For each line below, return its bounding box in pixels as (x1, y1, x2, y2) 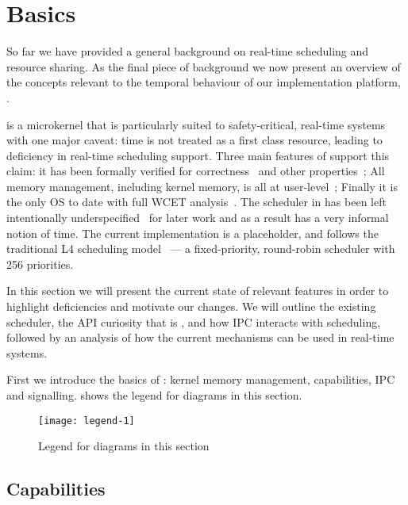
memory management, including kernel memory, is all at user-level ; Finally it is (6, 178, 398, 194)
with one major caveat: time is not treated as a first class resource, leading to (6, 132, 383, 148)
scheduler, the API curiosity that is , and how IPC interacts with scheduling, (6, 313, 381, 330)
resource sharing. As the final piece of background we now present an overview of (6, 58, 401, 75)
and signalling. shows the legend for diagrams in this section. (6, 387, 302, 403)
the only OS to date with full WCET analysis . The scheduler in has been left (6, 193, 387, 210)
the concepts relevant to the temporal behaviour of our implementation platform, (6, 74, 401, 90)
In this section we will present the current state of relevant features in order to (6, 282, 389, 299)
